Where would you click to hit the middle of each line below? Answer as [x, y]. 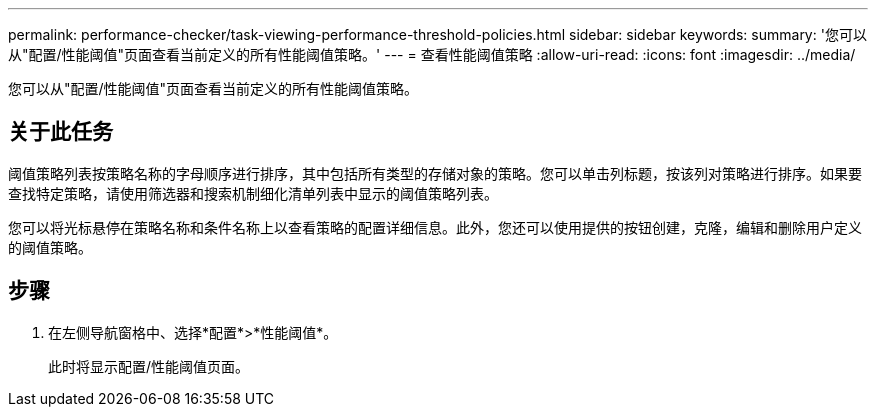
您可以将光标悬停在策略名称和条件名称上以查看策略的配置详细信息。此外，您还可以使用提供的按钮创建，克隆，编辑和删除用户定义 [435, 227]
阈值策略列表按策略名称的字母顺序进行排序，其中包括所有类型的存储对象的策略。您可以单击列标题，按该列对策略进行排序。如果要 [435, 173]
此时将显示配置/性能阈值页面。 [149, 366]
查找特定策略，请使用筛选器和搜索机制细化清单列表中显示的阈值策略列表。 [253, 193]
